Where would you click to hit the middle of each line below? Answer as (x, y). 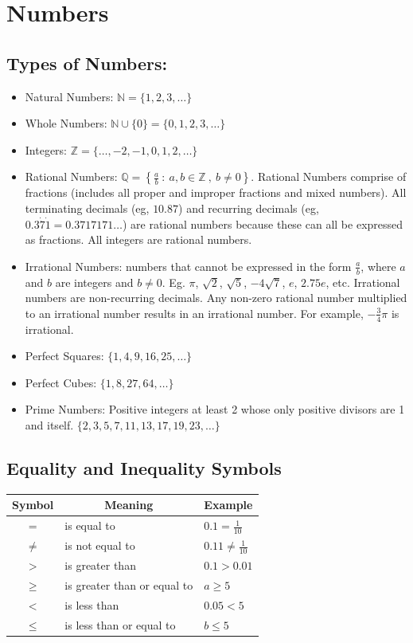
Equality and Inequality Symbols (144, 467)
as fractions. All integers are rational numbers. (138, 239)
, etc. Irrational (363, 282)
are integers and (94, 282)
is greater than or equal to (129, 585)
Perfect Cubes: (61, 382)
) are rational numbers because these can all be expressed (263, 223)
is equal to (90, 525)
